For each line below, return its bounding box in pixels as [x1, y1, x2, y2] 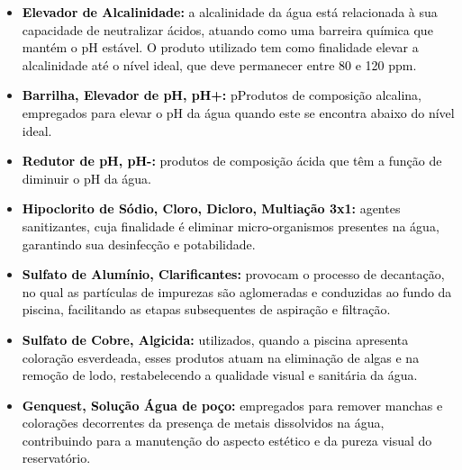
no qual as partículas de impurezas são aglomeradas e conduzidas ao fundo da [22, 282, 452, 301]
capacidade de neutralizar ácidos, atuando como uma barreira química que [22, 20, 433, 39]
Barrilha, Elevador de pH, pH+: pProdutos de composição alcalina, [22, 86, 421, 104]
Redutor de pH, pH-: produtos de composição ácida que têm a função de [22, 151, 442, 170]
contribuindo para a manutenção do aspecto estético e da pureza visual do [22, 430, 432, 449]
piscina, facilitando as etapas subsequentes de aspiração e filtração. [22, 300, 391, 319]
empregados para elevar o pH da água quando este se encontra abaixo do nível [22, 103, 455, 122]
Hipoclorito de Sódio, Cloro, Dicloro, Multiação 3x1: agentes [22, 199, 401, 218]
